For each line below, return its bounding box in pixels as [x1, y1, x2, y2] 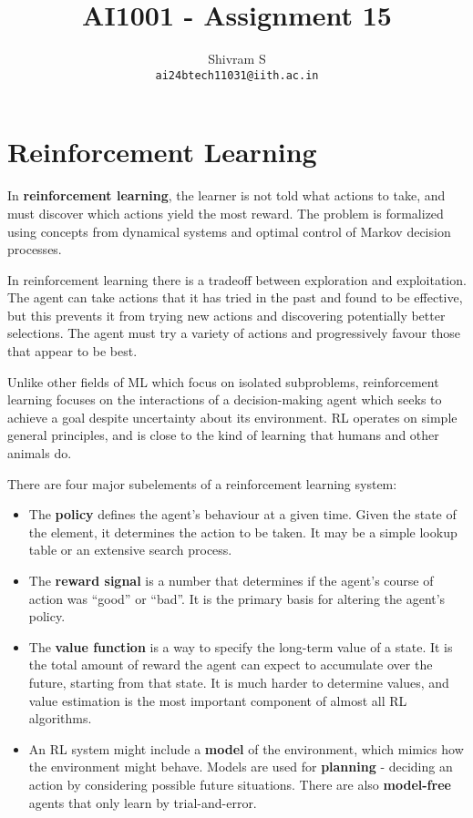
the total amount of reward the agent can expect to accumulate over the [28, 655, 433, 674]
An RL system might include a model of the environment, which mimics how [28, 739, 464, 758]
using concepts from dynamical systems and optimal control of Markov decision [7, 221, 451, 240]
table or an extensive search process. [28, 540, 232, 559]
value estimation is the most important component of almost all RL [28, 690, 407, 710]
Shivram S [208, 49, 266, 68]
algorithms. [28, 709, 92, 728]
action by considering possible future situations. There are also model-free [28, 774, 451, 793]
